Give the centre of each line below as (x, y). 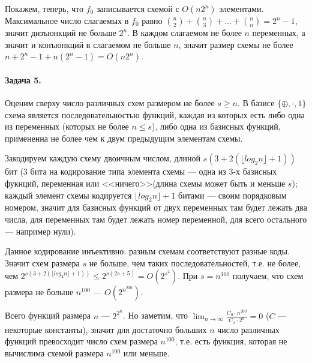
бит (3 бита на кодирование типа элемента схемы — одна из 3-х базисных (141, 171)
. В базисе (256, 102)
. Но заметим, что (155, 315)
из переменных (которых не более (67, 126)
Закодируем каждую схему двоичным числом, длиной (103, 158)
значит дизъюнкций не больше (61, 32)
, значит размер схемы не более (236, 44)
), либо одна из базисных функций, (216, 126)
